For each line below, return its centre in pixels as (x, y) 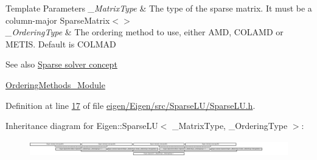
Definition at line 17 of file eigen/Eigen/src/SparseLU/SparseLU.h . (131, 105)
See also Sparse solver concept (61, 64)
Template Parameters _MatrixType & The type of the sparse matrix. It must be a (159, 8)
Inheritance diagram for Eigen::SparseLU (82, 126)
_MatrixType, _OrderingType (230, 126)
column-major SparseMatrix (58, 20)
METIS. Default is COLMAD (61, 43)
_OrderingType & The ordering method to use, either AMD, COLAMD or (145, 32)
